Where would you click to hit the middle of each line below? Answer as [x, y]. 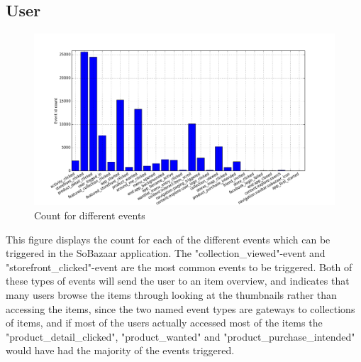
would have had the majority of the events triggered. [120, 350]
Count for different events [90, 215]
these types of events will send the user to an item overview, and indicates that [178, 281]
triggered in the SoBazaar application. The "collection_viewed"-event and [166, 253]
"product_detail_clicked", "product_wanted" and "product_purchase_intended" [180, 336]
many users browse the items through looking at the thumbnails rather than [171, 294]
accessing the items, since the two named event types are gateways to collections [180, 308]
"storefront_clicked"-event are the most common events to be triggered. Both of [179, 267]
